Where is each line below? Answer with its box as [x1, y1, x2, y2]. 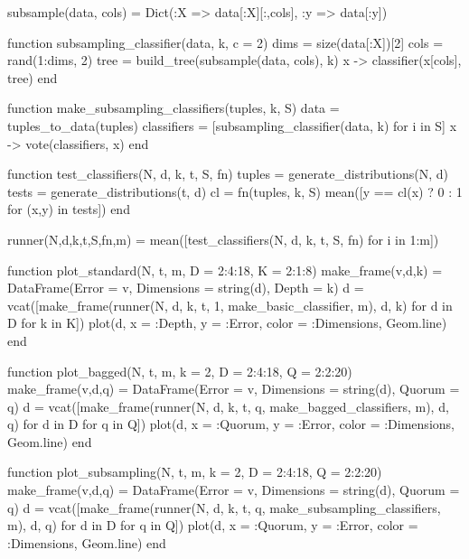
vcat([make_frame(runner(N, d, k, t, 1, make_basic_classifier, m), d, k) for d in [7, 295, 453, 314]
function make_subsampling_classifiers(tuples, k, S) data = [7, 98, 340, 117]
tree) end [7, 68, 58, 87]
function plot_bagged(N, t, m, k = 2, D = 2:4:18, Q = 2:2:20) [7, 361, 352, 380]
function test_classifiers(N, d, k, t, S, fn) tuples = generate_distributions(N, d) [7, 164, 448, 183]
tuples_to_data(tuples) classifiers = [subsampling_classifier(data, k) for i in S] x [7, 116, 457, 135]
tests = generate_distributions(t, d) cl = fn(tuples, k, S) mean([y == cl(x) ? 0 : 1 [7, 182, 463, 200]
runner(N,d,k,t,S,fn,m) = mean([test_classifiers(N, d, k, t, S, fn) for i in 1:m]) [7, 229, 439, 248]
